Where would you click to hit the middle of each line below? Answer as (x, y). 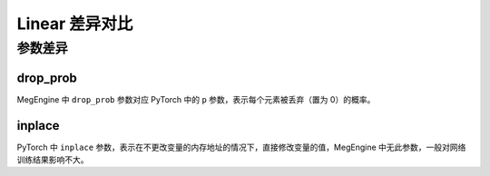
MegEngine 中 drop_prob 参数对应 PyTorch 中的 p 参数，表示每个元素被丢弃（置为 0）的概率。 (196, 99)
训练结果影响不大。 (53, 160)
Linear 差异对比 (75, 24)
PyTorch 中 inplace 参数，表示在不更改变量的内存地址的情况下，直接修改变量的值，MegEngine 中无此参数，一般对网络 (241, 147)
